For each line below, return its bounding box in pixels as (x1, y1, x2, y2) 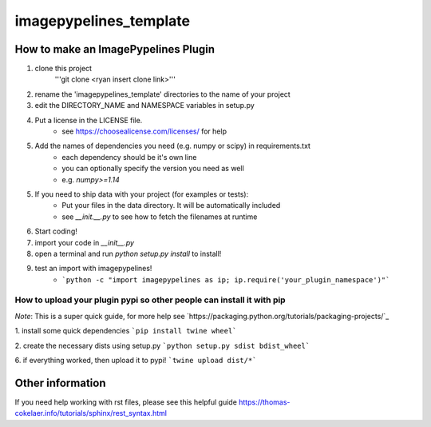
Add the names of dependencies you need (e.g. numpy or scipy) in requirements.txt (34, 141, 311, 151)
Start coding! (34, 226, 77, 236)
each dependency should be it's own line (61, 152, 197, 162)
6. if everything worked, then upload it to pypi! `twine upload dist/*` (14, 356, 257, 365)
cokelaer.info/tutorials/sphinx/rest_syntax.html (14, 409, 168, 418)
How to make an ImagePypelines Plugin (14, 42, 215, 56)
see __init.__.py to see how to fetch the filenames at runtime (61, 212, 258, 221)
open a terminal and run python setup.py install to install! (34, 249, 222, 258)
